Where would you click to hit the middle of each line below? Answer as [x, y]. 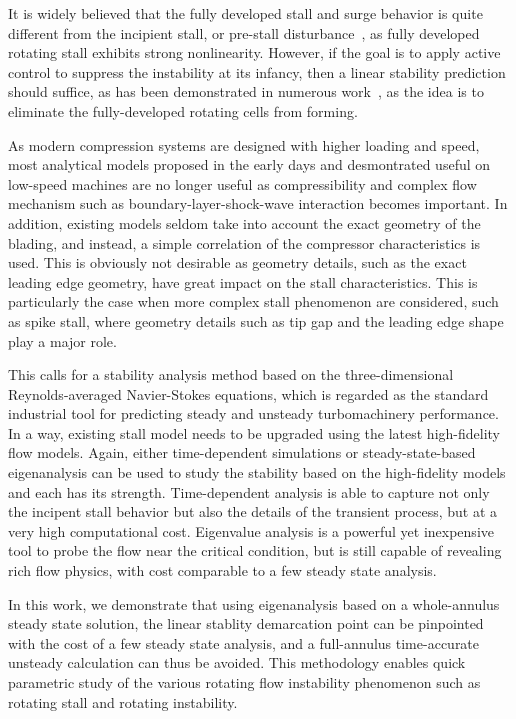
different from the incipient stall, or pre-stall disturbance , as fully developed [244, 32]
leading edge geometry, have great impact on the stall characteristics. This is [243, 281]
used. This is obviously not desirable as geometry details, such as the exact [237, 262]
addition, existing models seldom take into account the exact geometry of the [244, 222]
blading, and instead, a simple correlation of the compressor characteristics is [244, 242]
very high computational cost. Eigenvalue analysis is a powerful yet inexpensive [251, 530]
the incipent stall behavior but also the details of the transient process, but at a [253, 511]
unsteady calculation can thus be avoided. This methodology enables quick [237, 662]
